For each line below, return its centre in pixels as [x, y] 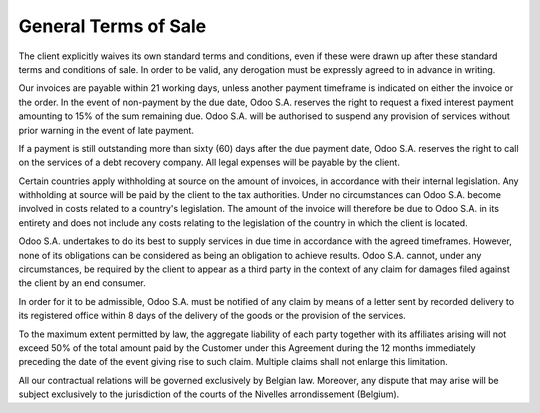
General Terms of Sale [112, 26]
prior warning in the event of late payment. [106, 130]
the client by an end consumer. [82, 283]
